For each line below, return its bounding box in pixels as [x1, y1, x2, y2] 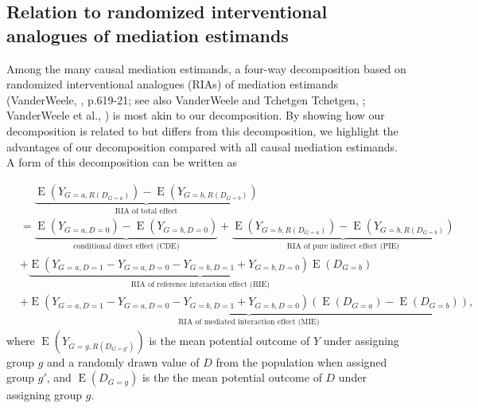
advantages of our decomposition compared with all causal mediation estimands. [6, 138, 398, 155]
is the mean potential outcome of [149, 331, 310, 348]
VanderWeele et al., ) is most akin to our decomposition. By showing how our [6, 107, 385, 124]
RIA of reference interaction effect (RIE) [130, 280, 270, 288]
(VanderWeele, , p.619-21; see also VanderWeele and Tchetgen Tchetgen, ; [6, 91, 366, 108]
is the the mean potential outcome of [142, 369, 322, 386]
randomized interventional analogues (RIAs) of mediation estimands [6, 76, 339, 92]
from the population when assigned [216, 353, 387, 370]
